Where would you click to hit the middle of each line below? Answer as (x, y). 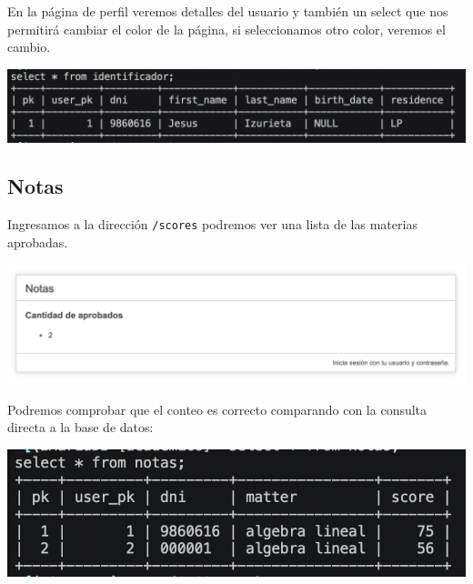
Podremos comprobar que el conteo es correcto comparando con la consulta (217, 409)
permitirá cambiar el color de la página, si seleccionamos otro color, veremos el (226, 29)
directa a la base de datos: (81, 427)
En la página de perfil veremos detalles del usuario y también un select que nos (228, 11)
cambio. (29, 47)
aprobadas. (38, 242)
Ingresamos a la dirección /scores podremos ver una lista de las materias (212, 224)
